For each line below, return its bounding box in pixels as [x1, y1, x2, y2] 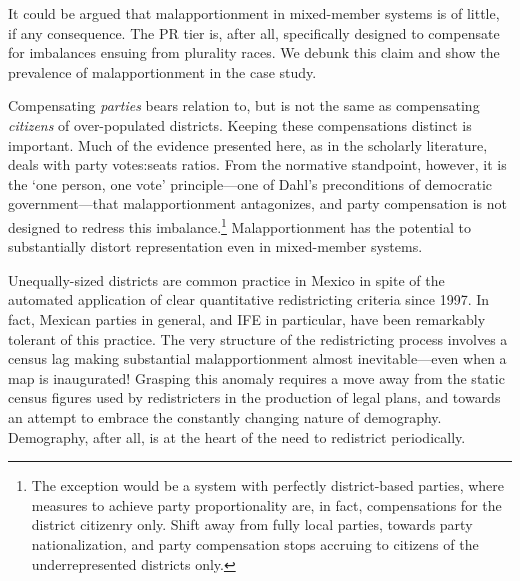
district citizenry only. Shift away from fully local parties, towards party [31, 514, 473, 535]
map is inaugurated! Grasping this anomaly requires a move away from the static [8, 367, 505, 388]
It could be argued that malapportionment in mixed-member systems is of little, [8, 3, 500, 23]
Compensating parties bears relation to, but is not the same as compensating [8, 95, 480, 116]
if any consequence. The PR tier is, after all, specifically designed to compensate [8, 22, 500, 43]
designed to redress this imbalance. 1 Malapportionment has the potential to [8, 213, 471, 237]
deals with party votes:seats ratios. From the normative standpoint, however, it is [8, 154, 507, 175]
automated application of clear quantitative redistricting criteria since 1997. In [8, 289, 490, 310]
